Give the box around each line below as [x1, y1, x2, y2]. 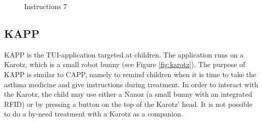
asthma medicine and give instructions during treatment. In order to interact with [4, 79, 258, 89]
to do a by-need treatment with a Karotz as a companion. [4, 108, 183, 119]
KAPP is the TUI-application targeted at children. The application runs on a [4, 49, 244, 59]
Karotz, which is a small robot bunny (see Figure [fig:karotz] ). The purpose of [4, 59, 245, 70]
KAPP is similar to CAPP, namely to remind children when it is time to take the [4, 69, 256, 79]
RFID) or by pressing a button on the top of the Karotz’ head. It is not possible [4, 98, 252, 109]
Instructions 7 [24, 1, 67, 11]
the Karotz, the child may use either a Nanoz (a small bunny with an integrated [4, 89, 252, 99]
